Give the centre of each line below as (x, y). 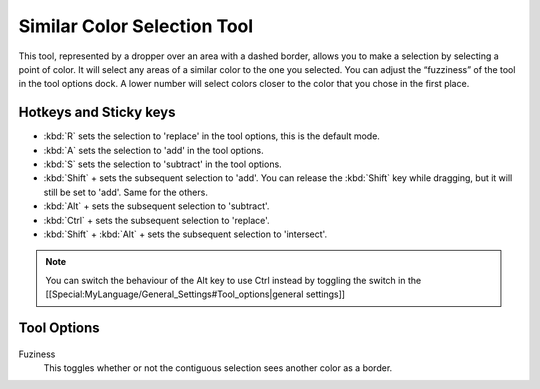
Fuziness (37, 354)
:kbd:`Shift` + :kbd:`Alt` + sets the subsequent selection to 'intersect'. (185, 234)
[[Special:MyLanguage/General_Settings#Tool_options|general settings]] (195, 294)
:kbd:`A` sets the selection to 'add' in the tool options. (153, 150)
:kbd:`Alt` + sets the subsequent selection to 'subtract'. (156, 206)
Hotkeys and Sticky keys (97, 112)
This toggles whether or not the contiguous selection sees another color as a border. (218, 367)
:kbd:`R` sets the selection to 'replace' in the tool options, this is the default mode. (211, 136)
